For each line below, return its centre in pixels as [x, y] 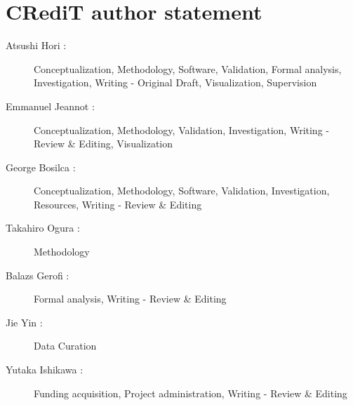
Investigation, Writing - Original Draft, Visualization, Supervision [175, 82]
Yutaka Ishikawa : [45, 370]
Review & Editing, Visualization [104, 144]
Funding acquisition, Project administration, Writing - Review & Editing [191, 393]
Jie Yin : [24, 322]
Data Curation [65, 346]
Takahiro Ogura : [43, 228]
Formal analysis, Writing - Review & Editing [130, 299]
